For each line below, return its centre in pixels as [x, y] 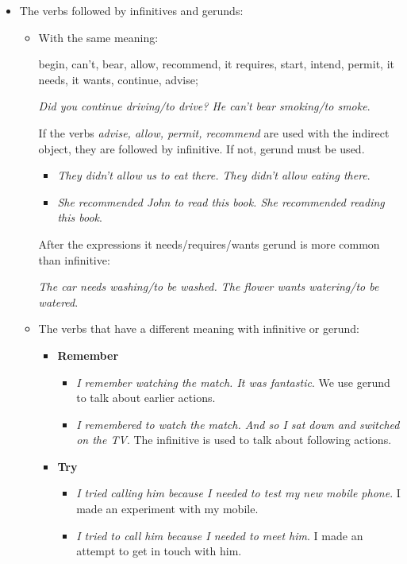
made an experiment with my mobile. [167, 509]
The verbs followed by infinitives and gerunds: [131, 10]
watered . [58, 301]
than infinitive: [74, 259]
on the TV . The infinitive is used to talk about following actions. [234, 440]
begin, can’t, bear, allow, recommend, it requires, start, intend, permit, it [217, 64]
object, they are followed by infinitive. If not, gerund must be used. [202, 148]
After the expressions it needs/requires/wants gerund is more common [209, 243]
